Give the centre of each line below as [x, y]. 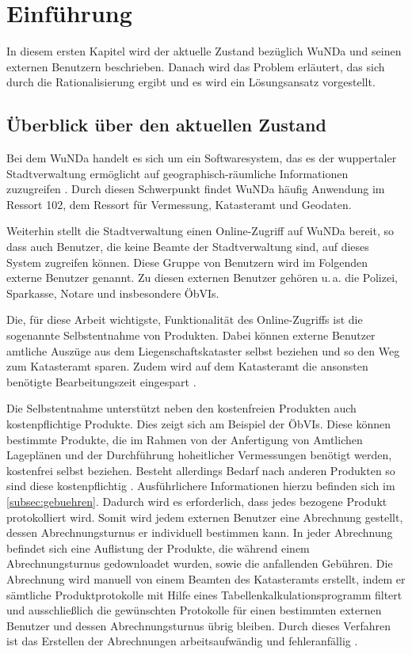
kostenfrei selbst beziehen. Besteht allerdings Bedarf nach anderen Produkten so [201, 470]
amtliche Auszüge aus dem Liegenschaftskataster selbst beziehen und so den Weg [203, 350]
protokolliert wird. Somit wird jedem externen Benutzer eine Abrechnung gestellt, [205, 517]
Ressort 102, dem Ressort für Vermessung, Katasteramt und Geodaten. [179, 204]
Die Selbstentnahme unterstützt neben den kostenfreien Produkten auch [181, 408]
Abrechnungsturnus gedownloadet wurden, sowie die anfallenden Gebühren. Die [200, 563]
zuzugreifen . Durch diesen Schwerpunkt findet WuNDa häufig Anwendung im [196, 189]
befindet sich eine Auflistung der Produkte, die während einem [158, 548]
